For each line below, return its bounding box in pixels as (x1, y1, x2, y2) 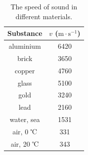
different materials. (15, 11, 72, 21)
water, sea (9, 114, 40, 124)
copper (14, 65, 35, 75)
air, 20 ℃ (10, 138, 39, 149)
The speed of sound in (10, 1, 78, 11)
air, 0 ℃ (12, 126, 37, 136)
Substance (7, 28, 42, 38)
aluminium (8, 41, 41, 51)
